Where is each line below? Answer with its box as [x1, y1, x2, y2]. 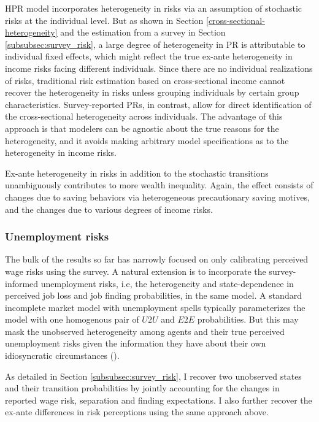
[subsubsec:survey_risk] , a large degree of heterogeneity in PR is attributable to [5, 37, 306, 50]
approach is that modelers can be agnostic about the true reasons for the [5, 121, 279, 134]
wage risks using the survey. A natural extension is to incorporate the [5, 264, 266, 277]
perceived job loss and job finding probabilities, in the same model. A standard [5, 289, 302, 302]
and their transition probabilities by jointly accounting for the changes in [5, 382, 280, 394]
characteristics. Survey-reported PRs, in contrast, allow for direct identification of [5, 98, 312, 110]
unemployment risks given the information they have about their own [5, 337, 266, 350]
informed [5, 277, 39, 290]
